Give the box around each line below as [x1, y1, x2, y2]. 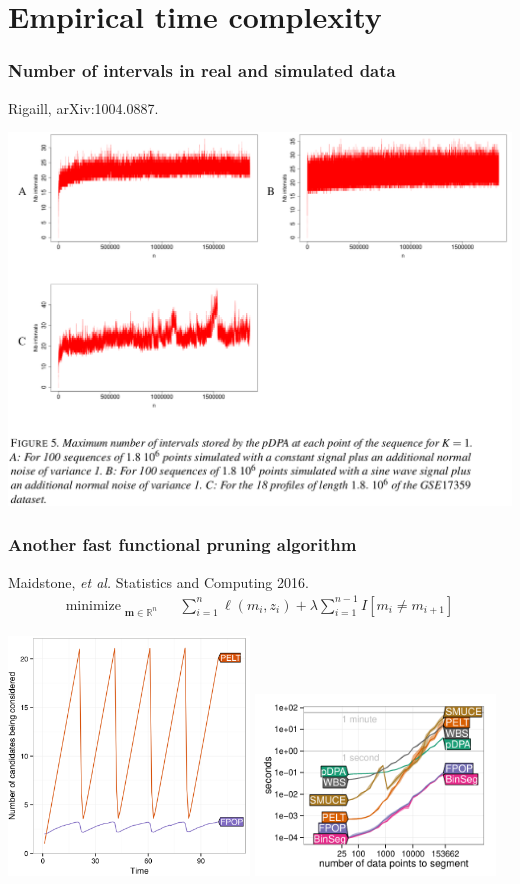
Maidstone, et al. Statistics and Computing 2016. [8, 571, 309, 592]
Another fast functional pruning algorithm [8, 532, 357, 557]
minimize [65, 598, 121, 613]
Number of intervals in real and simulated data [8, 58, 396, 83]
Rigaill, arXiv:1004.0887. [8, 97, 159, 118]
